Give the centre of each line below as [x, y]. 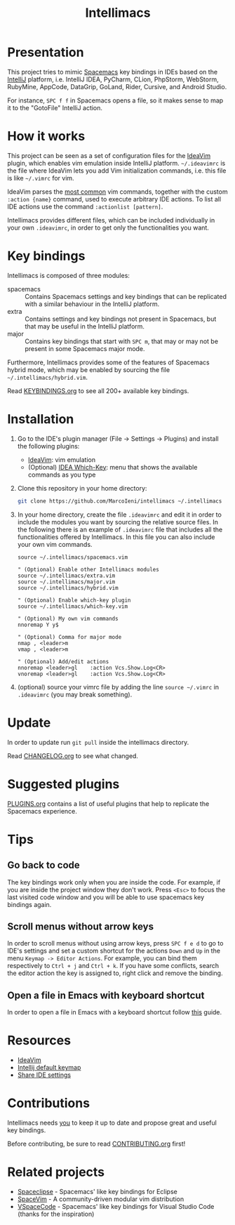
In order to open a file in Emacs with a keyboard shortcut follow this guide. [115, 1012]
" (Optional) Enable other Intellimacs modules [88, 569]
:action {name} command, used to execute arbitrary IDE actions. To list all [114, 199]
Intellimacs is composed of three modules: [68, 275]
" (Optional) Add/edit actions [63, 661]
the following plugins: [48, 446]
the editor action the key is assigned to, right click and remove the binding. [115, 973]
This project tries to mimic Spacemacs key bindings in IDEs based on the [113, 72]
